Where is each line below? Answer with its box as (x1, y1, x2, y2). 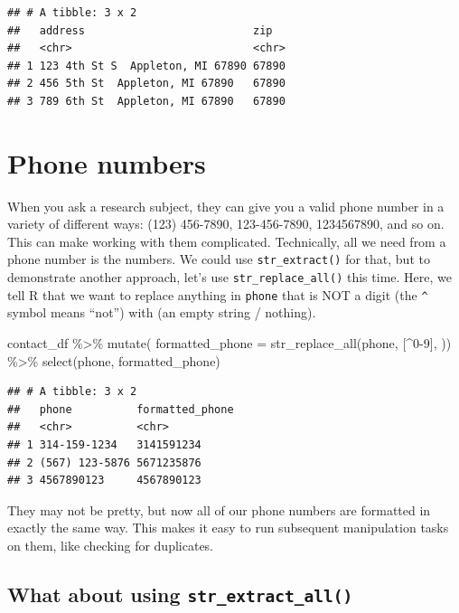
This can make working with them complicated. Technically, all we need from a (7, 231, 446, 250)
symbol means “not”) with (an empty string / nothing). (7, 303, 316, 322)
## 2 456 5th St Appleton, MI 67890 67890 (7, 77, 286, 90)
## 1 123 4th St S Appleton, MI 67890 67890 (7, 59, 286, 72)
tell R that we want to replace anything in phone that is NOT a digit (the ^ (7, 285, 428, 304)
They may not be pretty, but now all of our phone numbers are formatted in (7, 500, 431, 519)
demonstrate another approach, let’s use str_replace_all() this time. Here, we (7, 268, 452, 287)
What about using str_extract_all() (7, 580, 353, 608)
